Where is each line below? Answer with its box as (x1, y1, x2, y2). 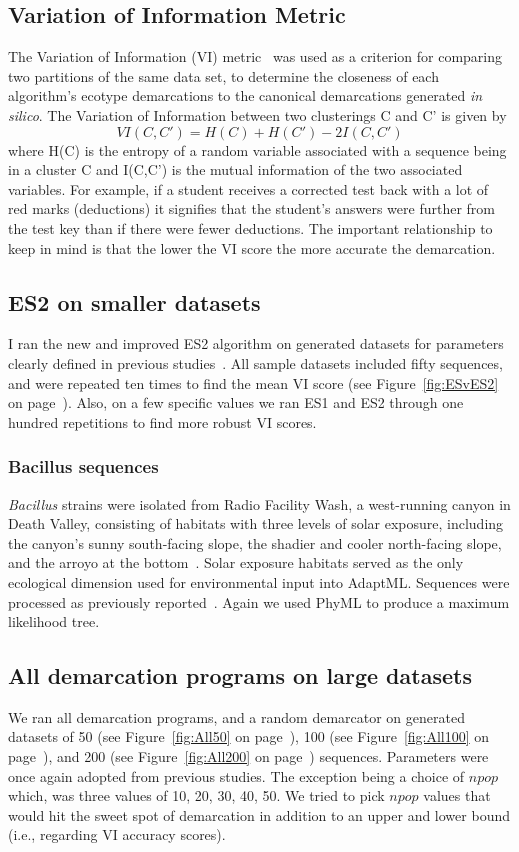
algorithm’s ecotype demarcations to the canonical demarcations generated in (8, 85, 483, 106)
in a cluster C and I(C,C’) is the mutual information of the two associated (8, 159, 463, 180)
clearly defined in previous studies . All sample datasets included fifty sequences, (8, 352, 503, 373)
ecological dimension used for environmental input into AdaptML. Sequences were (8, 571, 510, 592)
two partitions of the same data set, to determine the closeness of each (8, 65, 439, 86)
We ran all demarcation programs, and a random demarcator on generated (8, 706, 465, 727)
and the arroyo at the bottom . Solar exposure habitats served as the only (8, 552, 464, 573)
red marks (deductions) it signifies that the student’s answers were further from (8, 198, 495, 219)
